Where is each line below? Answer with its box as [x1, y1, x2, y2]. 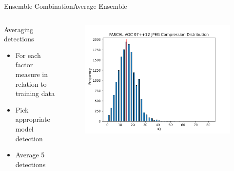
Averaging [4, 24, 34, 34]
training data [15, 88, 55, 98]
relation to [15, 78, 47, 89]
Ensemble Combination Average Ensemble [4, 1, 127, 11]
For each [15, 50, 41, 60]
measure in [15, 69, 48, 79]
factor [15, 59, 33, 70]
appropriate [15, 114, 50, 124]
